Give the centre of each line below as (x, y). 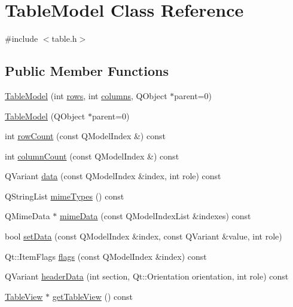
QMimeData (28, 216)
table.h (64, 39)
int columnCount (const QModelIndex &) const (92, 156)
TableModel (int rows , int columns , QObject (86, 95)
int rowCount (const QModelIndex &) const (85, 136)
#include (22, 39)
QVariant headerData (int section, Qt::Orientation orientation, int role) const (147, 276)
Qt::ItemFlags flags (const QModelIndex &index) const (106, 256)
